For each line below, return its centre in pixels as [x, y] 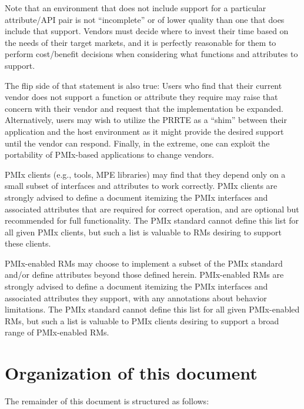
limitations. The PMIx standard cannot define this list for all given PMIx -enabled [152, 309]
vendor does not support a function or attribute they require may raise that [141, 97]
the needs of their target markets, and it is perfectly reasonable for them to [141, 42]
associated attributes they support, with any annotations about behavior [136, 297]
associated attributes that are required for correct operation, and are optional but [152, 209]
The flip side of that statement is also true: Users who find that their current [143, 85]
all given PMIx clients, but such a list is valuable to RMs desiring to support [143, 232]
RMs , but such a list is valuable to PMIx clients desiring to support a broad [142, 320]
